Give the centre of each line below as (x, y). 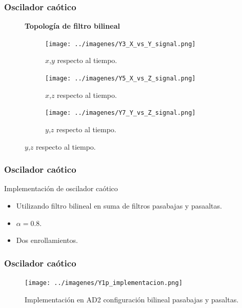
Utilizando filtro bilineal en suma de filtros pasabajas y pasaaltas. (119, 205)
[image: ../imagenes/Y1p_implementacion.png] (104, 283)
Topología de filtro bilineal (72, 26)
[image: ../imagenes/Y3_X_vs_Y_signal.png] (120, 44)
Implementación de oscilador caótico (61, 188)
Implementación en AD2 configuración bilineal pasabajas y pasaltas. (132, 299)
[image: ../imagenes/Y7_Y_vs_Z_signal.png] (120, 113)
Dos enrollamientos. (47, 240)
